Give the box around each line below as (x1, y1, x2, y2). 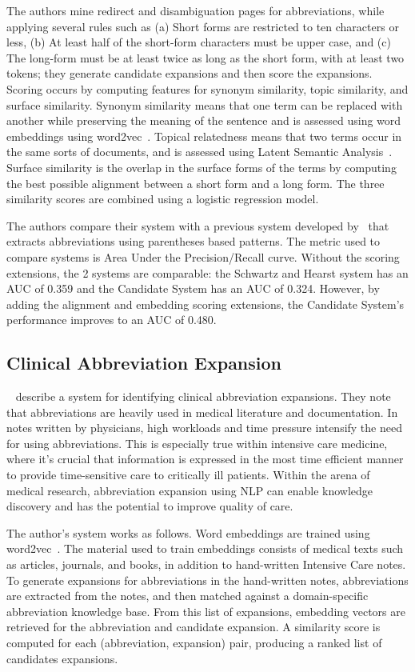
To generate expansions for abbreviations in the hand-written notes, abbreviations (6, 571, 409, 588)
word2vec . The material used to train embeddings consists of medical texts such (6, 540, 404, 557)
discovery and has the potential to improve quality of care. (6, 498, 293, 514)
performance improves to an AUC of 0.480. (6, 311, 217, 328)
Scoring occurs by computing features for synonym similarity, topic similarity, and (6, 80, 409, 97)
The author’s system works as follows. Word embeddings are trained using (6, 524, 370, 541)
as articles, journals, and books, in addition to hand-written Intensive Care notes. (6, 556, 406, 573)
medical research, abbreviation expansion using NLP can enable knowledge (6, 482, 373, 498)
